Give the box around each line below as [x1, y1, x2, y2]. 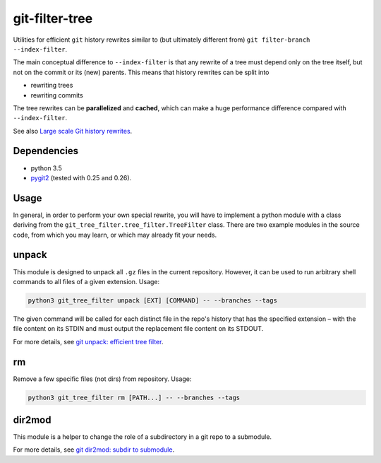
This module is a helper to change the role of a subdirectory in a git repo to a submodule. [13, 433, 272, 441]
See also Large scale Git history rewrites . [13, 127, 133, 135]
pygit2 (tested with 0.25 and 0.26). [30, 173, 132, 182]
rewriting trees [30, 81, 73, 90]
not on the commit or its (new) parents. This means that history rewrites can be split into [13, 68, 270, 76]
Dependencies [13, 145, 79, 157]
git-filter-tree [13, 11, 93, 26]
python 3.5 [30, 163, 63, 172]
